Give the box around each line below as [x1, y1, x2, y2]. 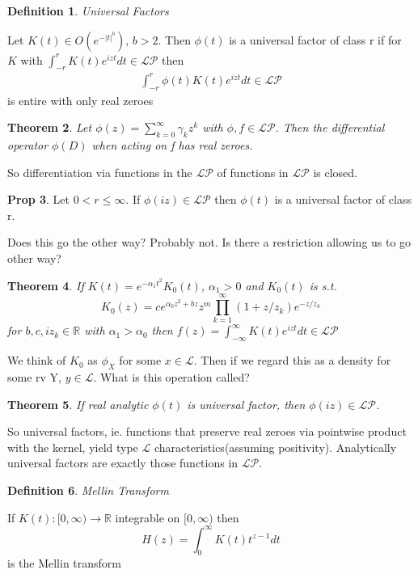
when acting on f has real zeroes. [91, 137, 253, 154]
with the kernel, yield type [7, 438, 138, 455]
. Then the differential [275, 119, 385, 136]
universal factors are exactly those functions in [7, 454, 239, 471]
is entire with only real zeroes [7, 91, 154, 108]
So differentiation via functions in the [7, 163, 192, 180]
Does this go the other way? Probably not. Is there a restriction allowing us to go [7, 234, 412, 251]
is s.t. [309, 276, 337, 293]
